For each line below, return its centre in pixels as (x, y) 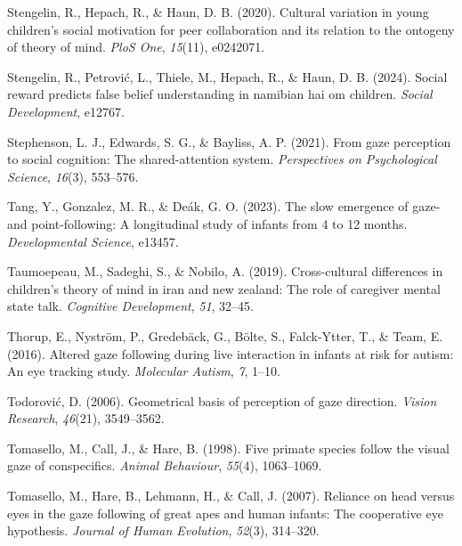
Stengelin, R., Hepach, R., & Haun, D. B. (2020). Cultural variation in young (218, 12)
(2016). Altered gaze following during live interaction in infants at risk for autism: (231, 353)
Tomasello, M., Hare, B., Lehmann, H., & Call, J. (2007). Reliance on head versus (231, 496)
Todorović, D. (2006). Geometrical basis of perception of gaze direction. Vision (222, 400)
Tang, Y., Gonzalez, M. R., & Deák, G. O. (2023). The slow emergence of (208, 206)
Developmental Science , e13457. (93, 241)
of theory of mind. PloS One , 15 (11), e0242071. (136, 47)
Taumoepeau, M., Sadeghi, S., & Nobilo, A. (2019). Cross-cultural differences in (225, 271)
